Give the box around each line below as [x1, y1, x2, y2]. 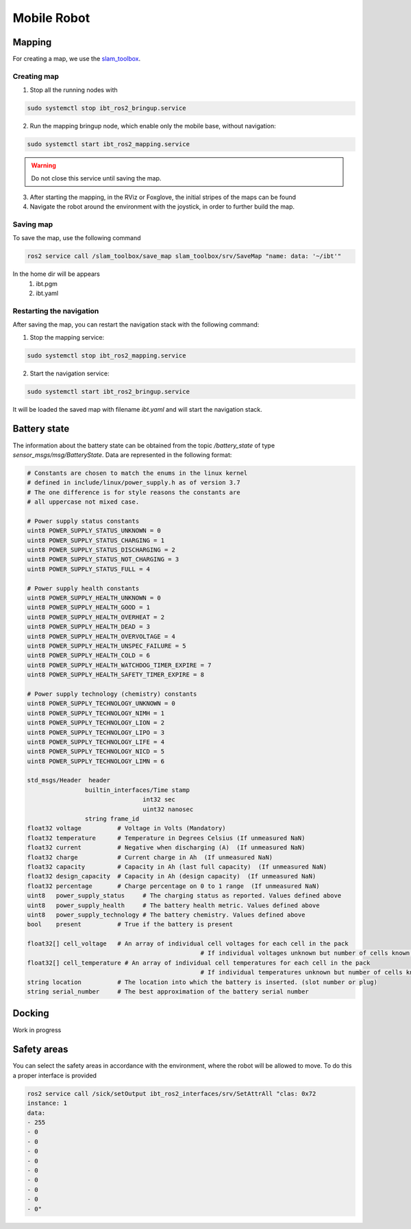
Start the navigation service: [29, 369, 110, 377]
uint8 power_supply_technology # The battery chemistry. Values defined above [27, 911, 306, 919]
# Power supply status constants [27, 517, 140, 525]
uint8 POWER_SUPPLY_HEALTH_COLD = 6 [27, 652, 151, 659]
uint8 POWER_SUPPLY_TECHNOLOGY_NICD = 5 [27, 748, 164, 756]
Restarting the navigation [12, 306, 99, 316]
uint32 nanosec [142, 805, 194, 813]
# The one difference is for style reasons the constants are [27, 488, 240, 496]
